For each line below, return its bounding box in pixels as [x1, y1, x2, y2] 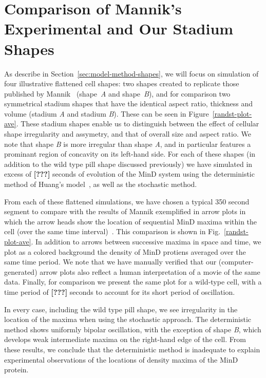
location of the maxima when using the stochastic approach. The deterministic [4, 314, 252, 325]
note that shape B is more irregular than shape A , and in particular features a [4, 138, 251, 149]
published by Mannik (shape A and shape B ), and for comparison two [4, 88, 231, 99]
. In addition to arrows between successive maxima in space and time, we [31, 236, 261, 247]
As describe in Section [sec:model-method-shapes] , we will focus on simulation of [4, 68, 259, 79]
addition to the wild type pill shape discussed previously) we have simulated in [4, 158, 253, 169]
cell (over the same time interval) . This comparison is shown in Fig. [4, 226, 221, 237]
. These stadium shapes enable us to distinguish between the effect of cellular [16, 118, 259, 129]
